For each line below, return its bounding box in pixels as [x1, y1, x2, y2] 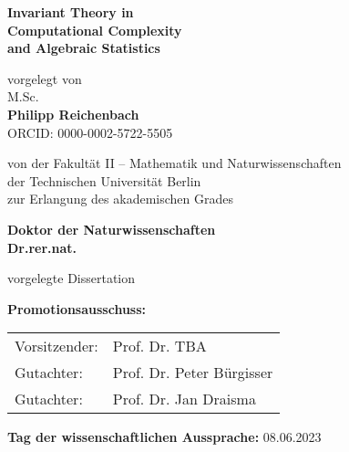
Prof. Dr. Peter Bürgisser [112, 362, 273, 384]
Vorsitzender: [15, 335, 98, 357]
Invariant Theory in [7, 3, 134, 21]
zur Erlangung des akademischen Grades [7, 189, 233, 208]
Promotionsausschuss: [7, 299, 147, 318]
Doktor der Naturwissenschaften [7, 219, 216, 238]
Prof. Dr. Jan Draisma [112, 388, 256, 410]
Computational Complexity [7, 20, 182, 39]
